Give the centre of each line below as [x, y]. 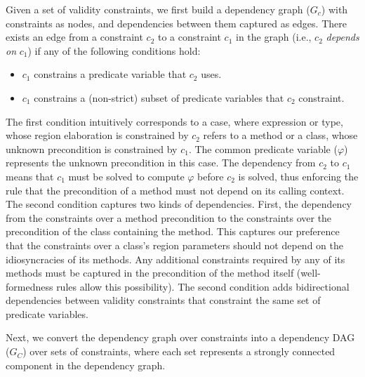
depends [343, 37]
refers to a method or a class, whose [280, 135]
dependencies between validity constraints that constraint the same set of [163, 300]
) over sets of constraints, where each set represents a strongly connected [179, 351]
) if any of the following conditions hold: [114, 50]
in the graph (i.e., [274, 37]
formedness [29, 286]
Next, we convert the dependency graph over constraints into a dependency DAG [180, 337]
